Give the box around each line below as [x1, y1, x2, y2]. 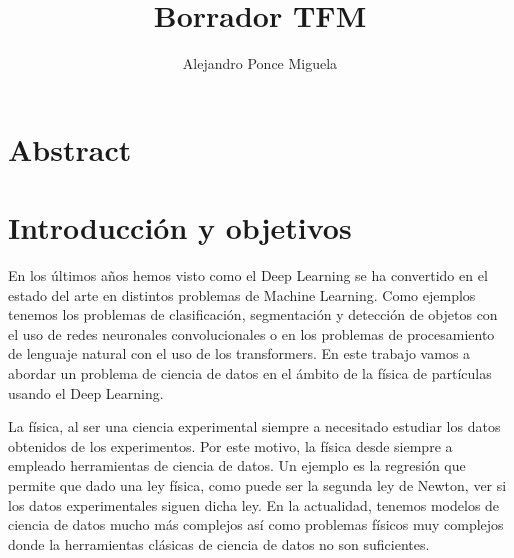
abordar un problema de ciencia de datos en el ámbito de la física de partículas [8, 363, 492, 383]
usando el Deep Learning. [8, 382, 164, 403]
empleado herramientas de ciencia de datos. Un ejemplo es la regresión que [8, 455, 466, 476]
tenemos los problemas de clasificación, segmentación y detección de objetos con [8, 304, 498, 325]
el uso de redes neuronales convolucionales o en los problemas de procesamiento [8, 323, 495, 344]
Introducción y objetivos [8, 207, 352, 248]
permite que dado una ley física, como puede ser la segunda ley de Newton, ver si [8, 474, 507, 495]
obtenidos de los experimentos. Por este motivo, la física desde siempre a [8, 435, 453, 456]
